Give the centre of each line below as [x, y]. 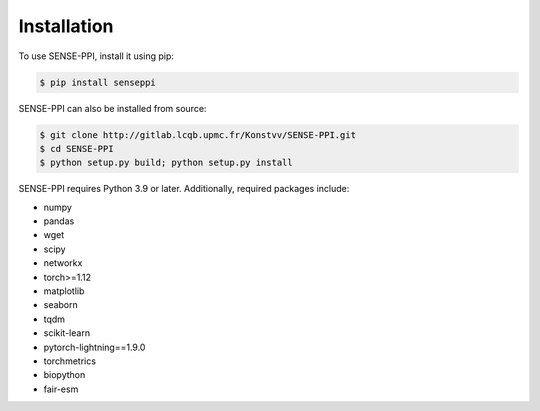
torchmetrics [70, 361]
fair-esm [61, 389]
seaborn [61, 305]
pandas [59, 221]
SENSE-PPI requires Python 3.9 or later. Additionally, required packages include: [184, 189]
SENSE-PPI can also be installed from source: [112, 108]
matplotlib [64, 291]
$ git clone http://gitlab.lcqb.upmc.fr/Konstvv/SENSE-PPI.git [198, 134]
